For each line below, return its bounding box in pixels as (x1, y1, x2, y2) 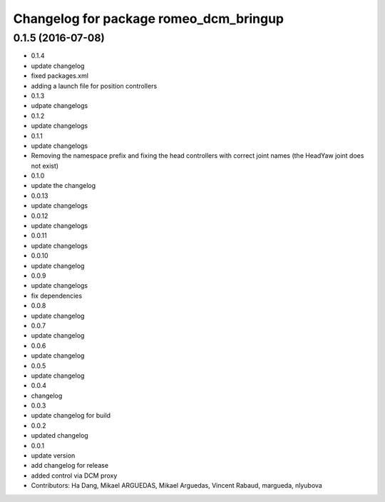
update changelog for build (31, 411, 111, 420)
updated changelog (31, 431, 88, 440)
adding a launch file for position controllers (31, 81, 158, 90)
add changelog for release (31, 461, 109, 470)
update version (31, 451, 76, 460)
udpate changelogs (31, 101, 88, 110)
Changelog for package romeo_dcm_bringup (13, 11, 284, 26)
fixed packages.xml (31, 71, 89, 80)
